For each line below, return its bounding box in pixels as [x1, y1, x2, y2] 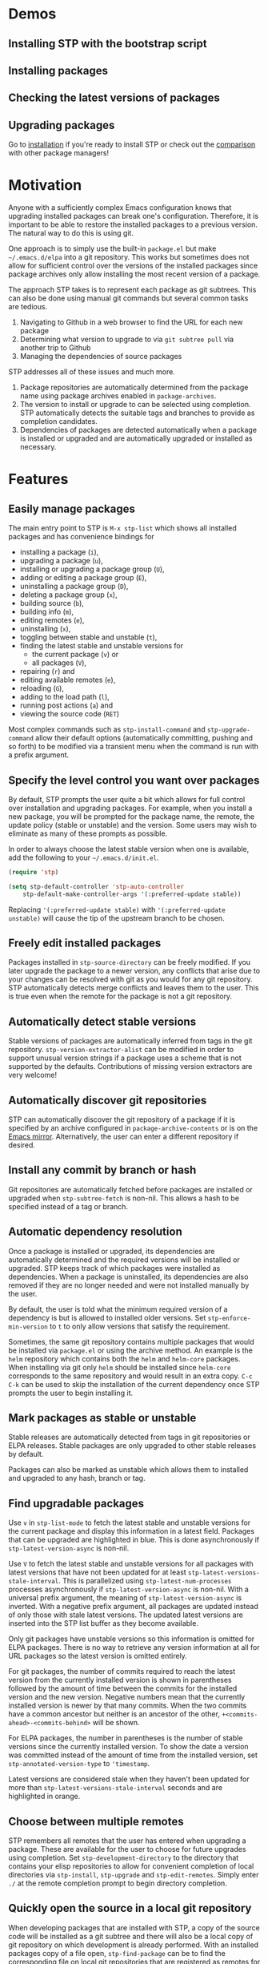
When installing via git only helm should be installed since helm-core [8, 1362, 231, 1372]
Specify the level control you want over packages [8, 773, 260, 787]
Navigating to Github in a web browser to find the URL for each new [19, 317, 243, 327]
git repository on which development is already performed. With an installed [8, 1940, 258, 1950]
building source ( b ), [19, 599, 84, 608]
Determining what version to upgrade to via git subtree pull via [19, 334, 234, 345]
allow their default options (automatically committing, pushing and [35, 733, 254, 743]
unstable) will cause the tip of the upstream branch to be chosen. [8, 913, 225, 922]
